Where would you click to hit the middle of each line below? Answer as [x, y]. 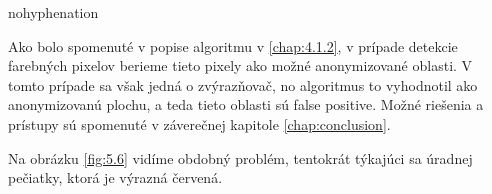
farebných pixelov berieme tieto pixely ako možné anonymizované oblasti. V [240, 65]
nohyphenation [53, 12]
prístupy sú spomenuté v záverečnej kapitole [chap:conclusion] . [199, 123]
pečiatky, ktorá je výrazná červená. [115, 177]
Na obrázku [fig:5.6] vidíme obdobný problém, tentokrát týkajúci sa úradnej [240, 157]
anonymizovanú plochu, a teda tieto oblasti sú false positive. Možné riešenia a [246, 104]
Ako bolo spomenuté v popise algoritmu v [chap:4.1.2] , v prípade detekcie [233, 45]
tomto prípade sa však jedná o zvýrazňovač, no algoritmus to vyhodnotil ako [243, 84]
